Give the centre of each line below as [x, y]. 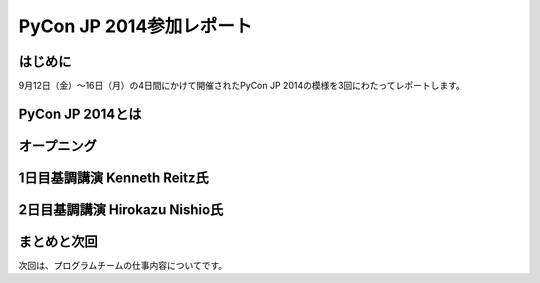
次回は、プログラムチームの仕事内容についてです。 [123, 266]
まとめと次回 [58, 241]
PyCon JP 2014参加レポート [135, 26]
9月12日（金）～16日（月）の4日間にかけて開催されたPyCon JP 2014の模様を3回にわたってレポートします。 [241, 86]
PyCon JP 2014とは [80, 113]
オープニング [57, 145]
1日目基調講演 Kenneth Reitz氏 [113, 177]
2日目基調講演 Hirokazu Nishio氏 [121, 209]
